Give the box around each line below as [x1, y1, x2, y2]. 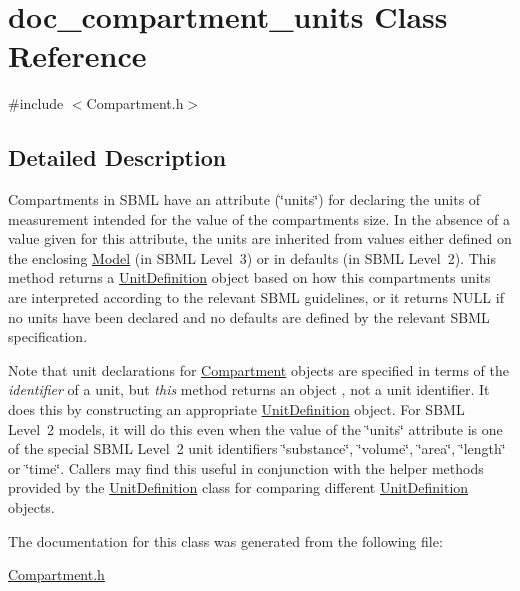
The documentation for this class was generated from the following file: [8, 530, 443, 551]
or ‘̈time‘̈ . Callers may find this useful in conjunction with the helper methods [8, 457, 484, 478]
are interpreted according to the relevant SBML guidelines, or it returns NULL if [8, 287, 504, 308]
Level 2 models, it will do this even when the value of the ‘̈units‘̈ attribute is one [8, 418, 503, 439]
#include [8, 93, 64, 114]
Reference [8, 35, 147, 76]
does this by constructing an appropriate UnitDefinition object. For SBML [8, 399, 465, 420]
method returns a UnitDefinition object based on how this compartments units [8, 267, 491, 288]
